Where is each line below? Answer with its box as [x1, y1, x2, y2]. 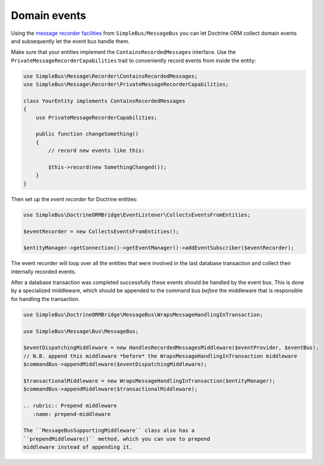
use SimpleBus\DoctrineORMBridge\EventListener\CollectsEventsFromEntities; [23, 211, 251, 218]
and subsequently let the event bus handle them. [11, 37, 130, 44]
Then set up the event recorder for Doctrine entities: [11, 195, 138, 202]
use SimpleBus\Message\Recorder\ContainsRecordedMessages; [23, 73, 198, 79]
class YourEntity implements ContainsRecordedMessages [23, 98, 185, 104]
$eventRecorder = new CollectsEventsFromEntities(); [23, 228, 179, 235]
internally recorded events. [11, 268, 77, 275]
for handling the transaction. [11, 295, 80, 302]
